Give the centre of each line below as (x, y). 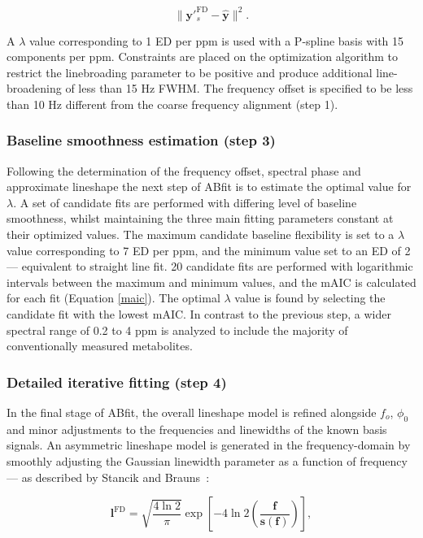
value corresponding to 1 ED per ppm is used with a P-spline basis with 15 (217, 40)
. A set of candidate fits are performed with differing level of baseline (185, 202)
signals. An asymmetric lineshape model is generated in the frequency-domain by (209, 445)
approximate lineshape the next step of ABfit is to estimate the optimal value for (209, 187)
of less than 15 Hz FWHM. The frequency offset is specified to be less (239, 88)
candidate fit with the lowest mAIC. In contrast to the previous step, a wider (199, 314)
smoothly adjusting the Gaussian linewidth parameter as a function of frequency (207, 461)
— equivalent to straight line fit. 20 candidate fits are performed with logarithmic (210, 266)
